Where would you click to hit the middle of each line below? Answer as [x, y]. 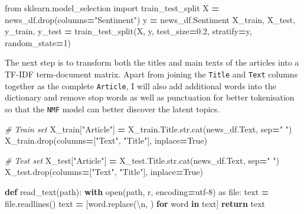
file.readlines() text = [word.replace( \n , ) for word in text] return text [135, 203]
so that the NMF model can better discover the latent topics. [112, 108]
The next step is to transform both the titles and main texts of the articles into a [152, 62]
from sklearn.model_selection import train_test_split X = [112, 8]
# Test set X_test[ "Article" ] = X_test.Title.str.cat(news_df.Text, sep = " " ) [142, 160]
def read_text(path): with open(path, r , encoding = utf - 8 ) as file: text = [137, 191]
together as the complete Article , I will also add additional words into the [140, 85]
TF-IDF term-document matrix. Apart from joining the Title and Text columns [151, 74]
